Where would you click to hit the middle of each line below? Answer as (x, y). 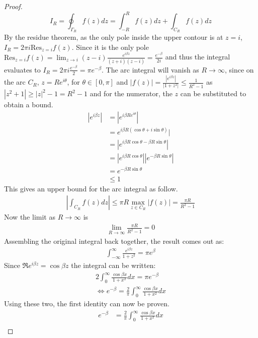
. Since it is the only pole (110, 47)
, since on (239, 69)
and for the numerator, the (131, 93)
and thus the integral (198, 57)
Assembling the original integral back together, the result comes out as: (114, 241)
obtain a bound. (29, 105)
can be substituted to (213, 93)
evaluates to (22, 69)
